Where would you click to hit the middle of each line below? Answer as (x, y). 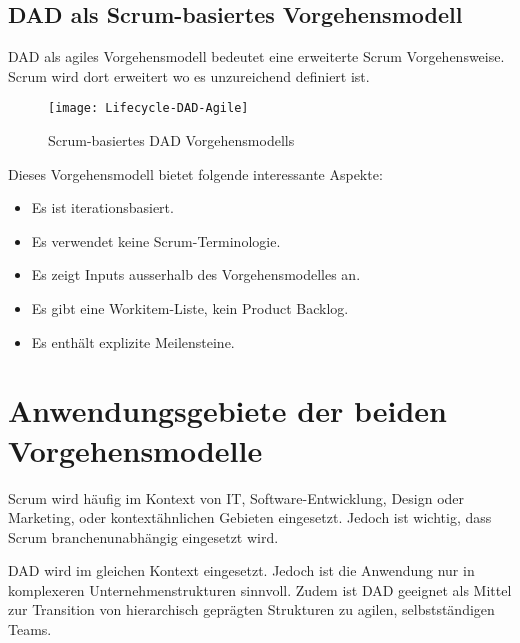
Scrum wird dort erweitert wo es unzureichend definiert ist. (189, 75)
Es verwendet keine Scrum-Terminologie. (156, 240)
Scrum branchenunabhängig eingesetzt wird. (143, 536)
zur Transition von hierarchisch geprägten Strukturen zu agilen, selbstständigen (251, 609)
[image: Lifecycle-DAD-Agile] (148, 108)
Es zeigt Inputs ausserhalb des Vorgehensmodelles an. (196, 274)
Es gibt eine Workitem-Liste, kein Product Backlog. (190, 308)
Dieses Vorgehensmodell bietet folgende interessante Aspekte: (195, 173)
